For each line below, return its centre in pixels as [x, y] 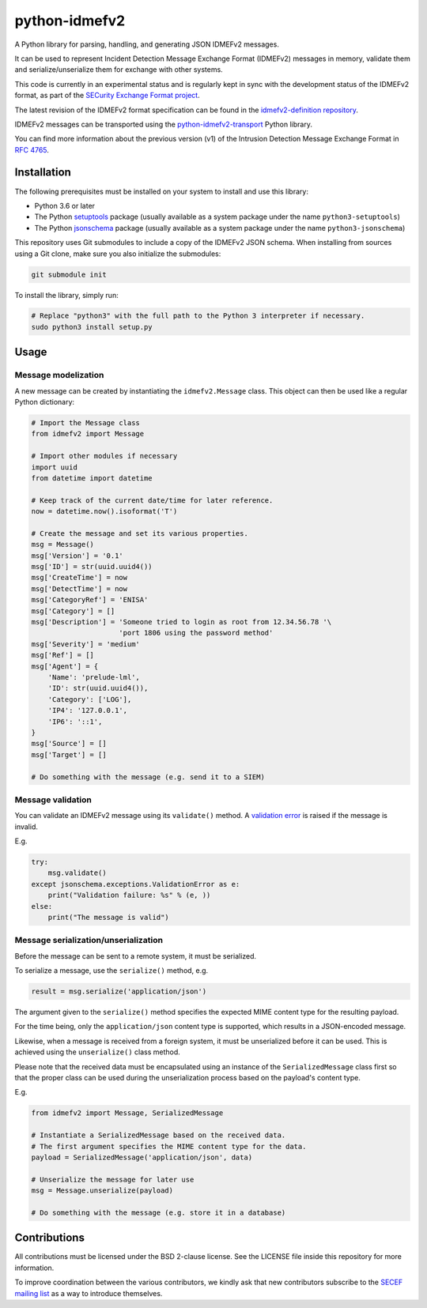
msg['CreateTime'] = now [79, 578]
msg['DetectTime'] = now [79, 588]
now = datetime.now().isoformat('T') [104, 511]
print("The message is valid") [108, 917]
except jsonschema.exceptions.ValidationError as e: [136, 884]
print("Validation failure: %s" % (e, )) [129, 895]
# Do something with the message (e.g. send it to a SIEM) [148, 777]
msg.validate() [77, 873]
